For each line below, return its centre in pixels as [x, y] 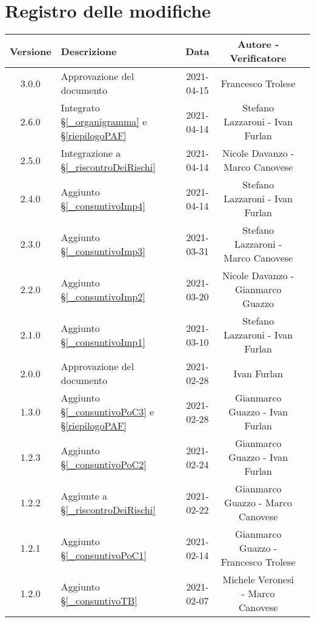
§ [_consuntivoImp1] [103, 342]
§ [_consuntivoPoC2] [104, 464]
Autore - [258, 44]
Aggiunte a [84, 495]
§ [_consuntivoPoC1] [104, 555]
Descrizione [89, 51]
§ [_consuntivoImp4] [103, 205]
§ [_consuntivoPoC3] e [108, 412]
